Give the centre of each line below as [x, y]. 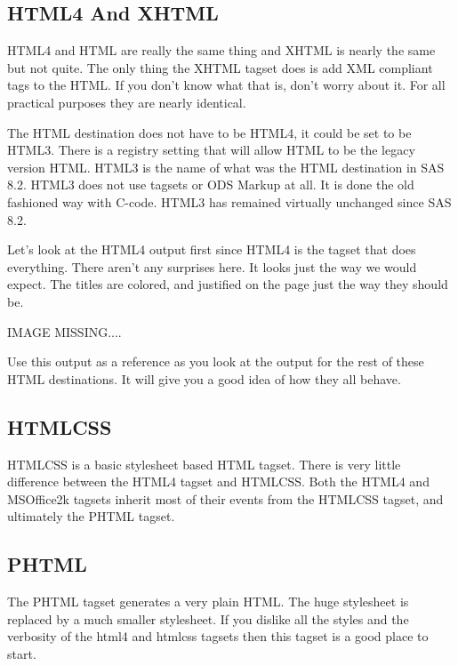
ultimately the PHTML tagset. [91, 516]
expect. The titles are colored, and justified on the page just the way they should [228, 284]
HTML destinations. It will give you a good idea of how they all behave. [204, 378]
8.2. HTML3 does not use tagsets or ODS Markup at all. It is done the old [211, 185]
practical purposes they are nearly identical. [127, 102]
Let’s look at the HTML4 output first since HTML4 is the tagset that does [212, 249]
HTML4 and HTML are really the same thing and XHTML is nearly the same [221, 50]
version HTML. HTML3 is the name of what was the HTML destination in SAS [226, 167]
